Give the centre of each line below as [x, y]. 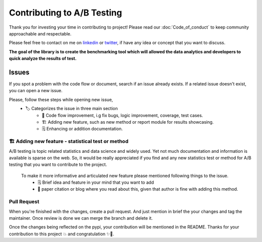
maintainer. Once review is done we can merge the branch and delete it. [81, 218]
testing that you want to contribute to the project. [58, 164]
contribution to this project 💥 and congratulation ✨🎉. [62, 234]
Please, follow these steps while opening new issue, [61, 99]
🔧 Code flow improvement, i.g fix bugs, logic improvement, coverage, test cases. [123, 115]
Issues [19, 72]
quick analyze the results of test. [43, 59]
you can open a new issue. [36, 91]
